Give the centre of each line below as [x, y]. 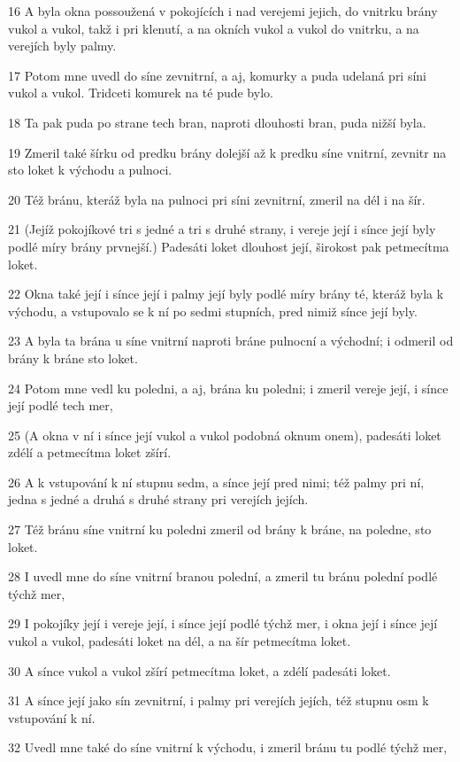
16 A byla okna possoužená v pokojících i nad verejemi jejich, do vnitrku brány [223, 11]
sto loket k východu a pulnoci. [90, 170]
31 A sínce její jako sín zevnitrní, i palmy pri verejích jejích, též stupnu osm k [218, 700]
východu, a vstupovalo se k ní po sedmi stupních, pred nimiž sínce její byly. [213, 311]
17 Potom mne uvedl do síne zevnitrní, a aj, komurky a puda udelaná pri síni [218, 75]
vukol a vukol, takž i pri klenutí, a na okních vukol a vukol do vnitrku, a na [214, 28]
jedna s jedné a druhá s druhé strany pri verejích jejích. [158, 499]
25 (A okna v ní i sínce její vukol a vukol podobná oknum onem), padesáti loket [225, 435]
